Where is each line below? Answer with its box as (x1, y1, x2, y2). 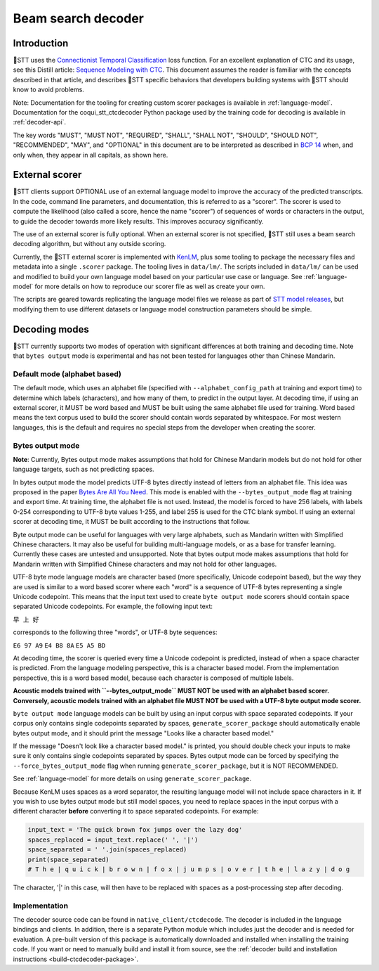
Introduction (13, 37, 69, 49)
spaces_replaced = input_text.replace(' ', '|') (27, 835, 199, 844)
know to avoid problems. (13, 85, 84, 94)
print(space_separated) (27, 855, 110, 863)
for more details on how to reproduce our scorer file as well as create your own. (34, 282, 265, 290)
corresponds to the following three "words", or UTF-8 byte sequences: (13, 628, 218, 636)
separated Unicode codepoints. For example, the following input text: (13, 602, 213, 611)
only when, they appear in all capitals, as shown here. (13, 150, 168, 159)
